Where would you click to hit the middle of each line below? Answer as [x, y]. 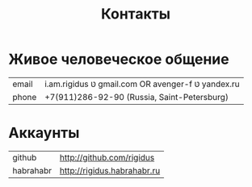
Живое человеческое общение [119, 59]
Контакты [136, 14]
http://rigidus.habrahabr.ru [110, 170]
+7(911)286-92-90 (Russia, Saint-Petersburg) [136, 97]
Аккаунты [44, 133]
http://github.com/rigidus [107, 157]
